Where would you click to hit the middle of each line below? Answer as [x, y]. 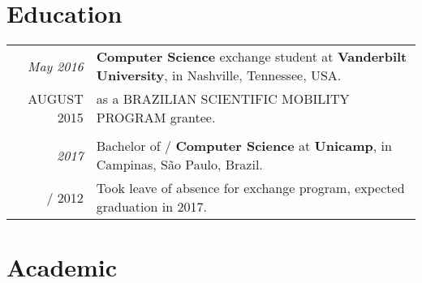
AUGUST [56, 99]
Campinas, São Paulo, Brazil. [179, 165]
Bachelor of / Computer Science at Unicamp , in [244, 146]
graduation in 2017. [151, 207]
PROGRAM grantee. [156, 118]
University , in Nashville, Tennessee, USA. [219, 75]
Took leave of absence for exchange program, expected [250, 188]
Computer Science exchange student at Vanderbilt [252, 57]
